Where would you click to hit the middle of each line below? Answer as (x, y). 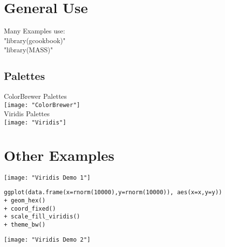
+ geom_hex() (25, 201)
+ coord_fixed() (30, 208)
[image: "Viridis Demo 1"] (47, 178)
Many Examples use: (35, 31)
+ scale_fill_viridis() (42, 217)
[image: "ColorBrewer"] (42, 105)
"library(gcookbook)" (35, 40)
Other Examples (59, 155)
